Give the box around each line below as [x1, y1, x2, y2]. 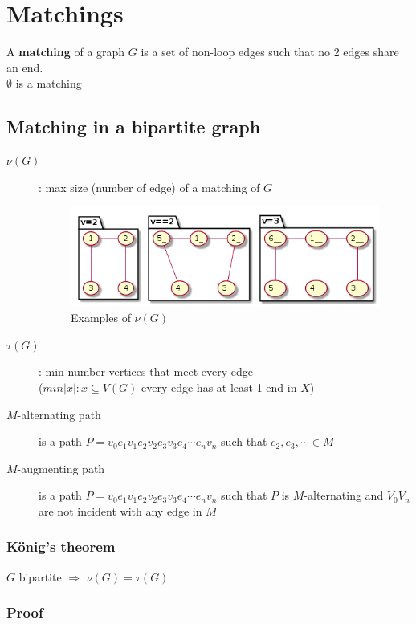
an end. [6, 59, 43, 75]
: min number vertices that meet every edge [39, 363, 253, 380]
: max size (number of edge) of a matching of [39, 178, 260, 195]
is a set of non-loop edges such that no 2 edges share [141, 43, 399, 60]
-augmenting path [17, 459, 105, 476]
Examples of [71, 309, 131, 326]
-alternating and [304, 487, 384, 504]
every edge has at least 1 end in [141, 378, 297, 395]
